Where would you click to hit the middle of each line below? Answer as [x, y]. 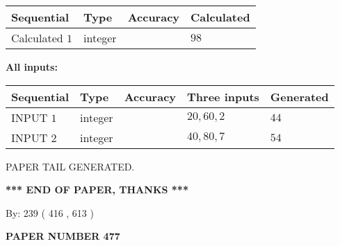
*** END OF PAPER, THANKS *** [97, 190]
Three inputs [223, 96]
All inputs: [32, 67]
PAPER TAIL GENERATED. [70, 166]
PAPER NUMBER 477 [63, 236]
